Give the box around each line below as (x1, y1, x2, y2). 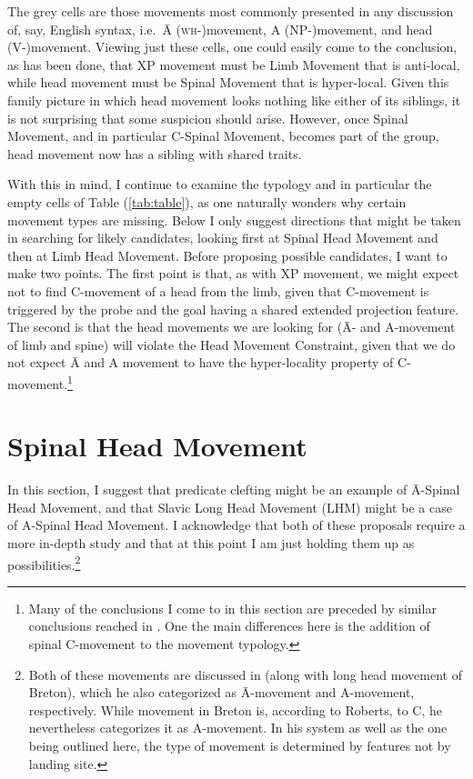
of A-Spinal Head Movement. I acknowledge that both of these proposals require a (7, 515, 466, 534)
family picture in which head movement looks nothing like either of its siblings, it (7, 90, 461, 109)
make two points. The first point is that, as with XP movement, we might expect (7, 264, 459, 283)
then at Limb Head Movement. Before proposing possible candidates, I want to (7, 245, 448, 265)
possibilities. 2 (7, 552, 81, 574)
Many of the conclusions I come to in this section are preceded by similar (28, 598, 437, 617)
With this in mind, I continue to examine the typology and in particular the (7, 175, 432, 194)
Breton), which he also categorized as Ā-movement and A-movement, (28, 683, 415, 702)
